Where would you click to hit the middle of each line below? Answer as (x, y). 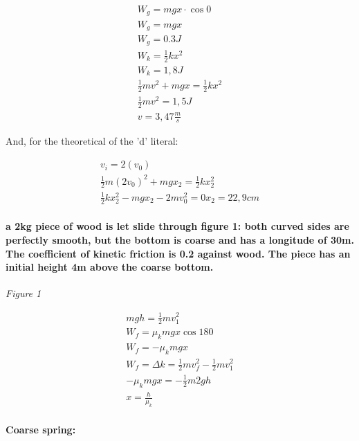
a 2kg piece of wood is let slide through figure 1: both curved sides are (177, 226)
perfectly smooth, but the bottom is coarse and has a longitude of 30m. (180, 239)
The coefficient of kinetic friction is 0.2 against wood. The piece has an (178, 253)
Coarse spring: (41, 429)
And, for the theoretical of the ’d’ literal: (92, 141)
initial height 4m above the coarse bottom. (110, 267)
